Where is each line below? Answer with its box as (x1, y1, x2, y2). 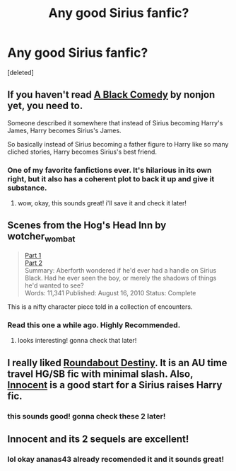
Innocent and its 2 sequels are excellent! (7, 433, 189, 446)
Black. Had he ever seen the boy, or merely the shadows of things (24, 274, 217, 283)
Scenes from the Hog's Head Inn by (7, 220, 167, 232)
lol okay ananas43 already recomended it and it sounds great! (7, 454, 225, 464)
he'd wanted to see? (24, 281, 84, 290)
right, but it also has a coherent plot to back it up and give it (7, 174, 215, 183)
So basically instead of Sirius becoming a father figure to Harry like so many (7, 140, 229, 148)
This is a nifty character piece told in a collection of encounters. (7, 302, 193, 311)
